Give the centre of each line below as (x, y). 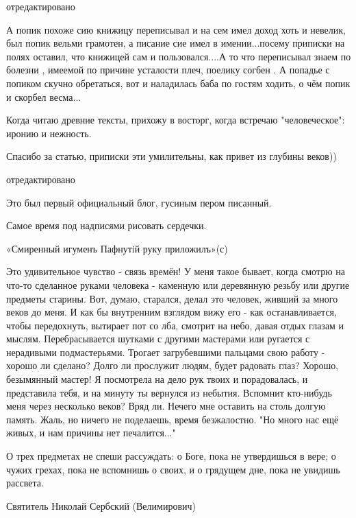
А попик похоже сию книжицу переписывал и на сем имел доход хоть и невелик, (176, 29)
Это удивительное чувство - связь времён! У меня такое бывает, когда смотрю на (176, 271)
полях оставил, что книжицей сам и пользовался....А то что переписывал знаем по (179, 56)
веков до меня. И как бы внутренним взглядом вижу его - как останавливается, (171, 312)
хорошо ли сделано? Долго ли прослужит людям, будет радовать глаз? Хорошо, (173, 365)
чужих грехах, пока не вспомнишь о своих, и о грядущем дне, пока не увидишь (173, 469)
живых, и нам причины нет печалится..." (91, 433)
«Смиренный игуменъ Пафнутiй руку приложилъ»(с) (117, 248)
